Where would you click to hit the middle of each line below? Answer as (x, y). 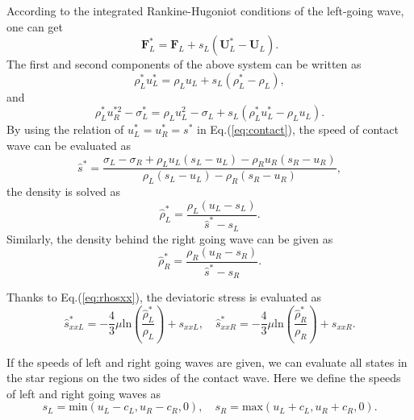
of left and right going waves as (84, 393)
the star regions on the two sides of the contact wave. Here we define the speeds (204, 378)
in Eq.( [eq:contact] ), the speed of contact (297, 129)
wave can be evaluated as (69, 145)
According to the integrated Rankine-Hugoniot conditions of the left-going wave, (205, 10)
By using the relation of (65, 129)
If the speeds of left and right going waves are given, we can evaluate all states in (207, 362)
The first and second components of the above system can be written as (184, 64)
